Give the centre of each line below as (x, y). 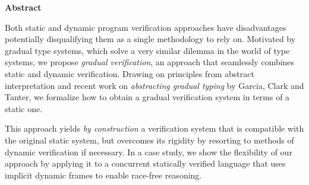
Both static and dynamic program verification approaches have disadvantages (146, 27)
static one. (24, 108)
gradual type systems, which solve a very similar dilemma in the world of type (147, 50)
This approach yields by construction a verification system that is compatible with (154, 128)
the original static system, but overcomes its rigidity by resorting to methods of (149, 140)
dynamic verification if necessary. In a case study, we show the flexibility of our (149, 151)
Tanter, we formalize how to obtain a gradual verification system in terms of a (147, 97)
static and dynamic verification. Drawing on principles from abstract (130, 73)
